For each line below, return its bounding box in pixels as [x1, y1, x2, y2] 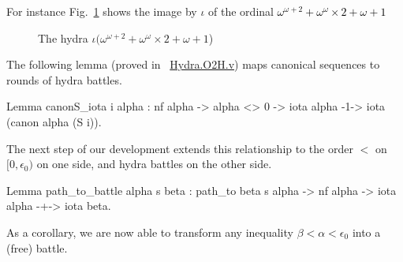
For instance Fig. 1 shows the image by [6, 3, 197, 19]
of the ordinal [208, 3, 274, 19]
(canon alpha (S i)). [6, 113, 102, 129]
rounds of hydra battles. [6, 71, 122, 88]
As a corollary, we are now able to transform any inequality [6, 223, 293, 240]
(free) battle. [6, 239, 68, 256]
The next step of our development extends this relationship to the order [6, 140, 353, 156]
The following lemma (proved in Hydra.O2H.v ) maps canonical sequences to [6, 56, 380, 73]
